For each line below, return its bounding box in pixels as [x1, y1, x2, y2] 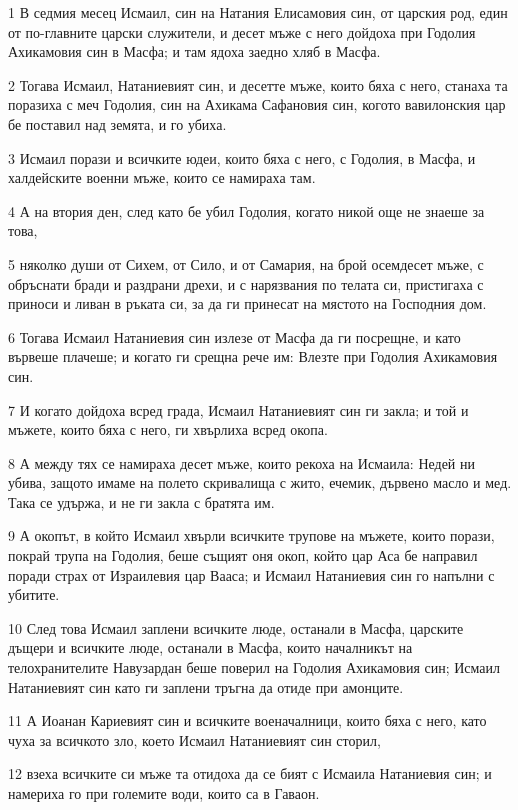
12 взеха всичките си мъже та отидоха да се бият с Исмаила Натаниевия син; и [8, 763, 492, 784]
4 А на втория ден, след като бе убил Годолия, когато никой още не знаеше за [8, 200, 485, 221]
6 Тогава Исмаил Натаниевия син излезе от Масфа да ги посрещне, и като [8, 326, 461, 347]
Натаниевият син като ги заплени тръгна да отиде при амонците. [8, 676, 404, 697]
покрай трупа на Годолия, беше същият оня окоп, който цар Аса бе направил [8, 545, 478, 566]
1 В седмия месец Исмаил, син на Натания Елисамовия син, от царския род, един [8, 2, 508, 22]
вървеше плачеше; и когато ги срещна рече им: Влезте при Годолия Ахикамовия [8, 346, 498, 367]
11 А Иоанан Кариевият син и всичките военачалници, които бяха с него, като [8, 710, 487, 731]
